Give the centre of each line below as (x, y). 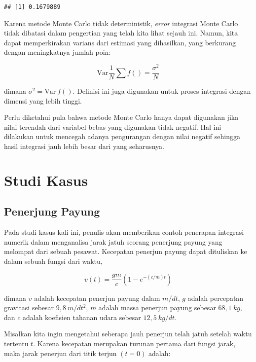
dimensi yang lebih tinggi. (43, 100)
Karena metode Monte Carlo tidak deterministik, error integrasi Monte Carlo (121, 23)
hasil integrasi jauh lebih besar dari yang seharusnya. (84, 146)
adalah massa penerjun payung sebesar (157, 308)
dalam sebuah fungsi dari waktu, (53, 261)
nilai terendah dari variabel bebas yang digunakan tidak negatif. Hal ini (113, 127)
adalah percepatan (216, 298)
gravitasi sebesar (29, 308)
